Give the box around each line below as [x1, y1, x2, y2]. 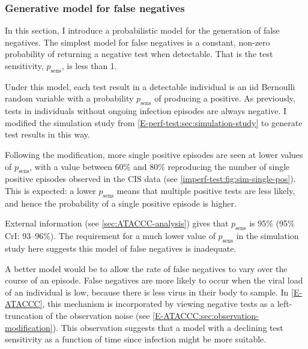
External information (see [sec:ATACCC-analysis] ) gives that [5, 217, 229, 229]
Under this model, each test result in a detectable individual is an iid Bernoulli [5, 80, 295, 93]
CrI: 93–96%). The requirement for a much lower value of [5, 229, 216, 242]
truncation [5, 309, 43, 321]
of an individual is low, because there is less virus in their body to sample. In [5, 285, 289, 298]
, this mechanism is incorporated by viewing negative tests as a [42, 297, 275, 310]
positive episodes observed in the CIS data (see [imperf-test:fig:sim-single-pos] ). [5, 172, 296, 185]
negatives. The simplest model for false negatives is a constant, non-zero [5, 35, 270, 48]
